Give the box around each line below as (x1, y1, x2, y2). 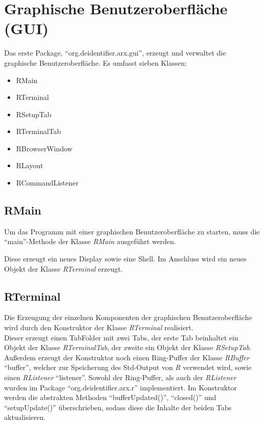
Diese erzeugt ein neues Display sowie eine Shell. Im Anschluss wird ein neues (4, 253, 247, 264)
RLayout (16, 160, 43, 171)
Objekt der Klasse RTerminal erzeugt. (4, 263, 123, 274)
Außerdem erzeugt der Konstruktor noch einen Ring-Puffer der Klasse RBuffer (4, 352, 250, 362)
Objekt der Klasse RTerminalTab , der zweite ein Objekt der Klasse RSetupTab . (4, 342, 252, 353)
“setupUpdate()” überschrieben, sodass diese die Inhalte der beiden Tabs (4, 402, 231, 412)
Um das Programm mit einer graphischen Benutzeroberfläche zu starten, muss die (4, 226, 260, 236)
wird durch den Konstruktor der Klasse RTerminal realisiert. (4, 322, 194, 333)
